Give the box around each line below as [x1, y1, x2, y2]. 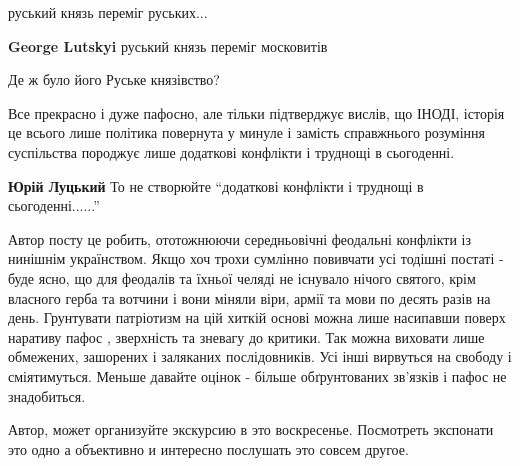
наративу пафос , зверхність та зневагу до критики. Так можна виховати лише [8, 326, 485, 347]
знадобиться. [8, 385, 86, 406]
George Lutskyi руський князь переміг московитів [8, 35, 328, 56]
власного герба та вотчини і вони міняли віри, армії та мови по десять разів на [8, 287, 491, 308]
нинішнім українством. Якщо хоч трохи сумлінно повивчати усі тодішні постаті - [8, 248, 504, 269]
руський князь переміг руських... [8, 2, 208, 22]
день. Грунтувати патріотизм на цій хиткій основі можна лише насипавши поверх [8, 307, 506, 328]
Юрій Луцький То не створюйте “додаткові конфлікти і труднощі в [8, 175, 424, 196]
